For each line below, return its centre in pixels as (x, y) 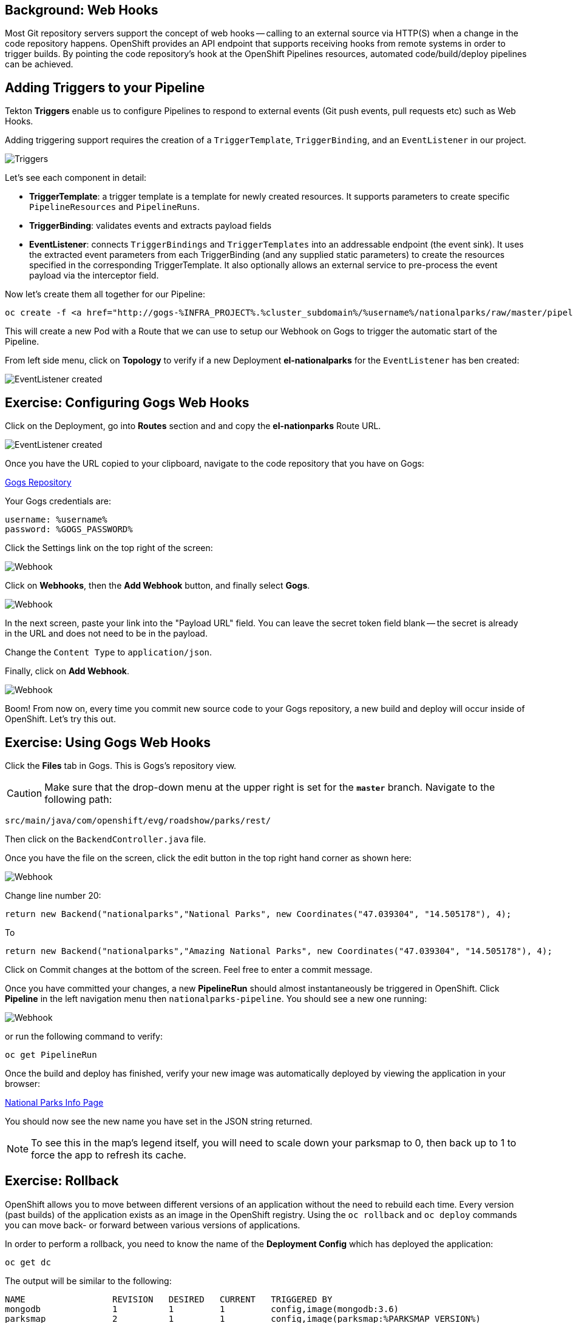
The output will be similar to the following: (88, 1281)
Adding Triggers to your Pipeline (105, 87)
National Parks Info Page (54, 1102)
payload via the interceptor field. (94, 276)
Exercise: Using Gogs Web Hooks (108, 742)
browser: (23, 1083)
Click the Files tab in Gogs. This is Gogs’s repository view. (121, 765)
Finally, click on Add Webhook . (67, 671)
